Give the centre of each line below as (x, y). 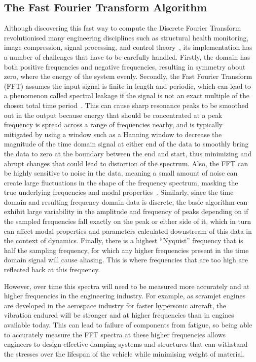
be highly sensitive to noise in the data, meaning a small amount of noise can (121, 173)
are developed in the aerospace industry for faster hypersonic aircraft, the (115, 305)
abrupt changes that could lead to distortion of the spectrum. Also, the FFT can (126, 163)
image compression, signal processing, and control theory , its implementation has (128, 47)
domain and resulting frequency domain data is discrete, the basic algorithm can (126, 201)
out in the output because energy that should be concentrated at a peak (113, 115)
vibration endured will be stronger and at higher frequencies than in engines (119, 315)
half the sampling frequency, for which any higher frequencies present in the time (126, 250)
